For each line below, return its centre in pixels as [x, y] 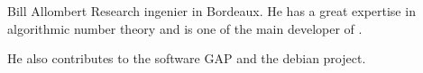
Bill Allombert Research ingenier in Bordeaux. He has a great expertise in [211, 11]
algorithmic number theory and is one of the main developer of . [185, 28]
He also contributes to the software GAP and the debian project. [187, 58]
